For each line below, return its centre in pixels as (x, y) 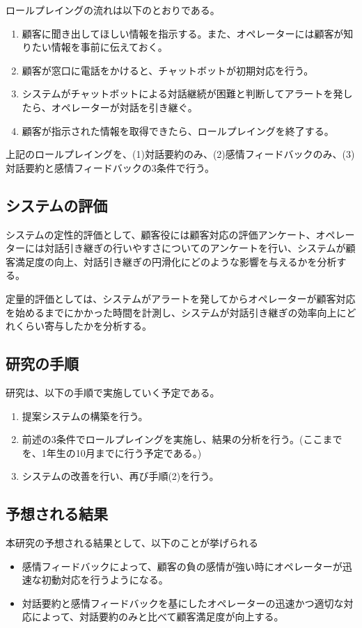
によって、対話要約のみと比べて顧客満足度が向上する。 (158, 617)
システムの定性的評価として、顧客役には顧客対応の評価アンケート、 (161, 234)
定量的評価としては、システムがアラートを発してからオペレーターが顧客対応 (181, 298)
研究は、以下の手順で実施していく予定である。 (113, 392)
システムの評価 (57, 205)
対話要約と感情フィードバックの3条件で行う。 (110, 167)
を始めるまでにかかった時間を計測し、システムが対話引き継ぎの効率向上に (176, 312)
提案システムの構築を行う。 (85, 416)
